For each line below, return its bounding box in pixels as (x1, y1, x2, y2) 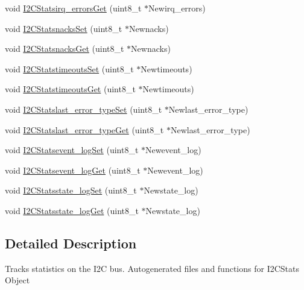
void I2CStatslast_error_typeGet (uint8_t (5, 123, 164, 136)
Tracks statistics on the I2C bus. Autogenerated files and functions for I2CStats (5, 262, 299, 274)
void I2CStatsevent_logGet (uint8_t (5, 163, 141, 176)
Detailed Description (5, 233, 137, 252)
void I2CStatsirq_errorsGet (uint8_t (5, 2, 142, 14)
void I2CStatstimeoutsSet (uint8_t (5, 62, 134, 75)
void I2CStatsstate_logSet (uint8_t (5, 184, 137, 197)
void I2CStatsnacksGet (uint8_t (5, 42, 124, 55)
